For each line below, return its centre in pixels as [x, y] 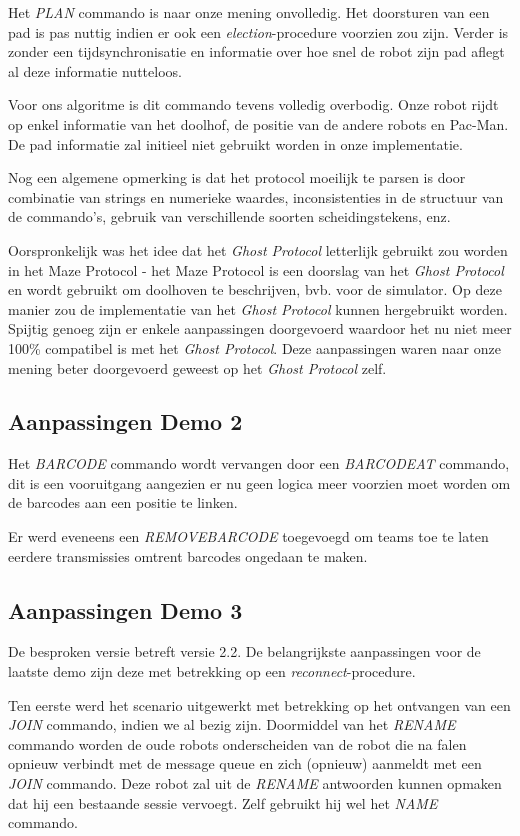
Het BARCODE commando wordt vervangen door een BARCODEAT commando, [259, 463]
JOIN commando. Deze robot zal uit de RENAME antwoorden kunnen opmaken [255, 783]
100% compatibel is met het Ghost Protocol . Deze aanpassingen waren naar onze [254, 347]
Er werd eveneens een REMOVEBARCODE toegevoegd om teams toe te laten [248, 536]
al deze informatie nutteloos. [95, 70]
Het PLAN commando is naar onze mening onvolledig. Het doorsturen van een [249, 12]
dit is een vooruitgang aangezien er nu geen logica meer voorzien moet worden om [259, 482]
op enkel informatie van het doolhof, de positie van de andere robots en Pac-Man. [258, 123]
